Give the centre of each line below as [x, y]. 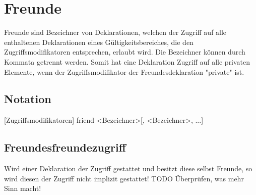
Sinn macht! [23, 188]
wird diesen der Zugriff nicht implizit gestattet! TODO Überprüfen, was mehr [124, 178]
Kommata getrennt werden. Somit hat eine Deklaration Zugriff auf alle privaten [127, 61]
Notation [28, 99]
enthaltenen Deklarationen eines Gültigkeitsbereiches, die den [99, 42]
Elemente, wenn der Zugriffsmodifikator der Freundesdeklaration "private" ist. [124, 71]
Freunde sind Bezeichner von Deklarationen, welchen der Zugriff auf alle [115, 32]
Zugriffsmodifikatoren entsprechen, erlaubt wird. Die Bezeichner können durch [125, 52]
